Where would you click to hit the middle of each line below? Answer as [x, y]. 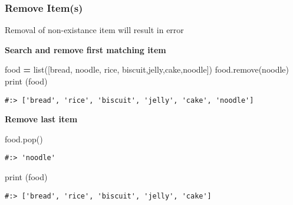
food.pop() [24, 139]
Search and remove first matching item [85, 49]
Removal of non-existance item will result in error [94, 30]
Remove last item [41, 119]
